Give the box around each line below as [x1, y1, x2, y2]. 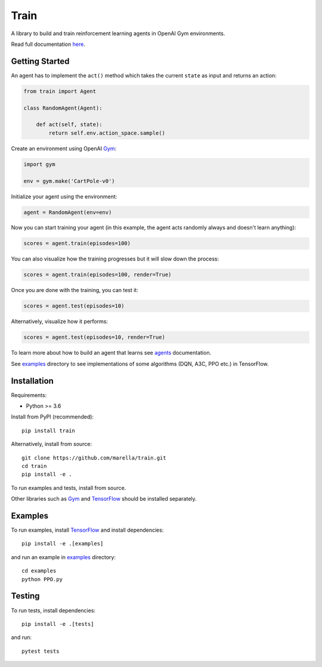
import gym [23, 161, 55, 167]
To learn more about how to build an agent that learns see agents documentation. [11, 349, 212, 356]
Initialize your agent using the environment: [11, 193, 117, 200]
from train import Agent [23, 88, 97, 95]
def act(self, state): [36, 121, 103, 128]
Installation [11, 376, 54, 386]
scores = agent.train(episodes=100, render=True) [23, 271, 172, 278]
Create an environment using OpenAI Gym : [11, 145, 116, 152]
